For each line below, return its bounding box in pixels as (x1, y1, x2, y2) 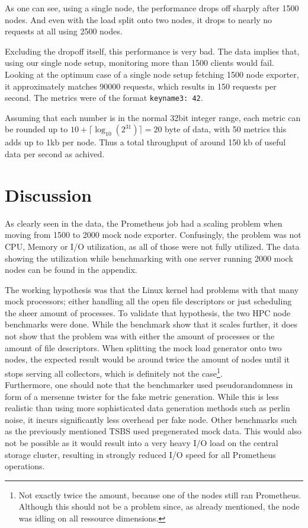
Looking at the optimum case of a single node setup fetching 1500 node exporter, (5, 68, 299, 80)
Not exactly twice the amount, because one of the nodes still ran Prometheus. (18, 488, 301, 501)
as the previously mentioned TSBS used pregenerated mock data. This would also (5, 425, 301, 437)
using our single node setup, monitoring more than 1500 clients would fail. (5, 56, 274, 69)
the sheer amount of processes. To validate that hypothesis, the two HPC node (5, 306, 291, 319)
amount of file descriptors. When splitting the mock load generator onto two (5, 341, 282, 354)
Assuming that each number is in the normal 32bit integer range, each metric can (5, 111, 301, 123)
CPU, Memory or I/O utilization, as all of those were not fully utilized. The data (5, 240, 300, 252)
